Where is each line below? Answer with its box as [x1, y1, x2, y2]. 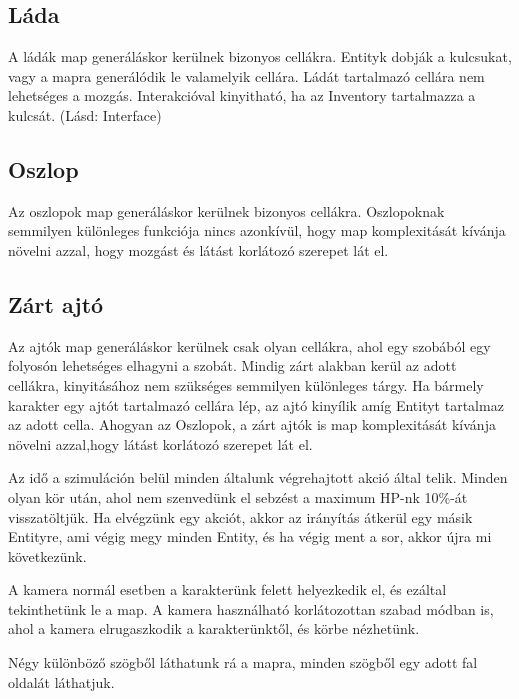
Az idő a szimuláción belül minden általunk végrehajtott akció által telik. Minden [8, 467, 508, 488]
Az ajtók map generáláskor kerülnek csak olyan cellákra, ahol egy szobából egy [8, 335, 491, 356]
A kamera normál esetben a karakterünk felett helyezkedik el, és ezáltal [8, 579, 447, 600]
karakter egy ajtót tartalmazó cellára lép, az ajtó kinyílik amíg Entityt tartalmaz [8, 394, 504, 415]
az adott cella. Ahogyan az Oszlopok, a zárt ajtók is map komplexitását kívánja [8, 414, 496, 435]
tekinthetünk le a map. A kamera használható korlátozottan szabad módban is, [8, 598, 494, 619]
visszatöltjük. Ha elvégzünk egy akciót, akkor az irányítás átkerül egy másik [8, 506, 473, 527]
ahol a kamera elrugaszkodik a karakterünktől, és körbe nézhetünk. [8, 618, 420, 639]
